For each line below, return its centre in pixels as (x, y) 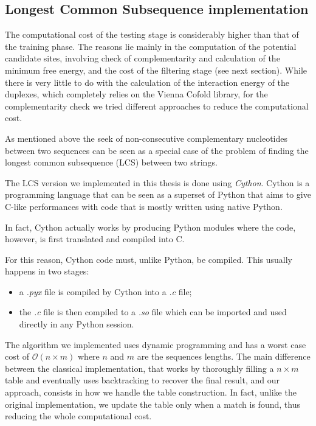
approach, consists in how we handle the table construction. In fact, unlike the (151, 392)
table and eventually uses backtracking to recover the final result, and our (142, 380)
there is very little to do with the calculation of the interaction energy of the (147, 82)
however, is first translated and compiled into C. (95, 239)
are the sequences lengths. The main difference (224, 356)
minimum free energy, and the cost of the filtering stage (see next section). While (156, 70)
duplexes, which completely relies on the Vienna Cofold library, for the (136, 94)
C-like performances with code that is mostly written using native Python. (144, 206)
